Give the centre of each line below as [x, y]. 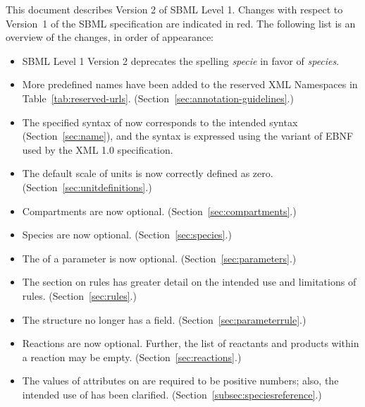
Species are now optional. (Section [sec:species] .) [127, 235]
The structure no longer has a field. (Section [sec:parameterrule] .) [164, 319]
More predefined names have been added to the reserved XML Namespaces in [190, 84]
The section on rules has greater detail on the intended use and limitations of [189, 282]
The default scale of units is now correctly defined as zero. [148, 173]
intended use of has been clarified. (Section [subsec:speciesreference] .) [172, 394]
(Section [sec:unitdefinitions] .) [87, 187]
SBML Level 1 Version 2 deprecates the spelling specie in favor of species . [181, 60]
